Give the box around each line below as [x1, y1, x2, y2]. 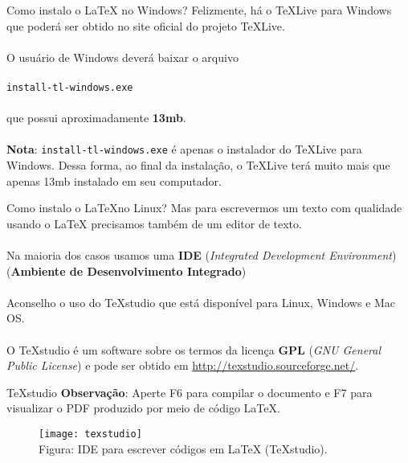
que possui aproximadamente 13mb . [6, 109, 186, 126]
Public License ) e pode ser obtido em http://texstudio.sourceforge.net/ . [6, 357, 359, 374]
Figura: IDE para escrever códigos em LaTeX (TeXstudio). [39, 440, 328, 457]
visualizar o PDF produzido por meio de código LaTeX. [6, 399, 280, 416]
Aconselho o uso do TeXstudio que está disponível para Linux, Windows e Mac [6, 293, 396, 310]
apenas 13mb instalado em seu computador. [6, 172, 222, 189]
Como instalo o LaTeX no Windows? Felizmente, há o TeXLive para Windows [6, 2, 392, 18]
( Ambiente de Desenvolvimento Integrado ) [6, 262, 247, 279]
